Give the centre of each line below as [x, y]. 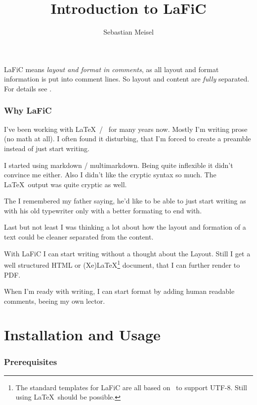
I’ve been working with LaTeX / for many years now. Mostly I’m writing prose [126, 129]
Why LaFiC [28, 110]
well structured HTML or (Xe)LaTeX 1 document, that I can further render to [122, 264]
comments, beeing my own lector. [55, 301]
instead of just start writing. [47, 148]
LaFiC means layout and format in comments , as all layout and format [111, 69]
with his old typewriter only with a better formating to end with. [103, 210]
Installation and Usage [82, 335]
